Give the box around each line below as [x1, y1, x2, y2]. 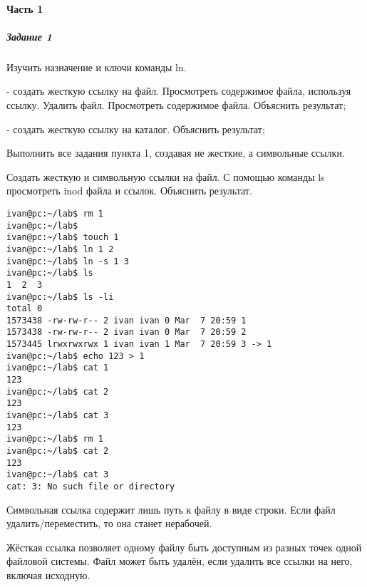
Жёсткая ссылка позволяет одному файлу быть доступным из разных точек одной [6, 539, 362, 554]
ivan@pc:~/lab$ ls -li [6, 291, 114, 302]
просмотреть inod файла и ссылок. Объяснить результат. [6, 183, 252, 198]
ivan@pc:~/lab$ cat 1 [6, 363, 109, 373]
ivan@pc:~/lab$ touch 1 [6, 232, 119, 243]
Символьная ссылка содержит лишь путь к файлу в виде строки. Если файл [6, 502, 336, 516]
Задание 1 [6, 28, 52, 43]
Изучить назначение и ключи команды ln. [6, 59, 187, 74]
